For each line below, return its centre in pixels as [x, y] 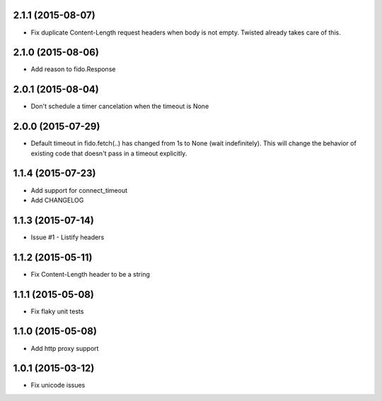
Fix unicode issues [58, 385]
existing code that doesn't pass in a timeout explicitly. [109, 153]
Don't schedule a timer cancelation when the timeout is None [120, 107]
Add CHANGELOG [57, 200]
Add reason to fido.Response [73, 69]
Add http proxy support [65, 348]
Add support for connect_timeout [79, 190]
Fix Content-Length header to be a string [90, 274]
